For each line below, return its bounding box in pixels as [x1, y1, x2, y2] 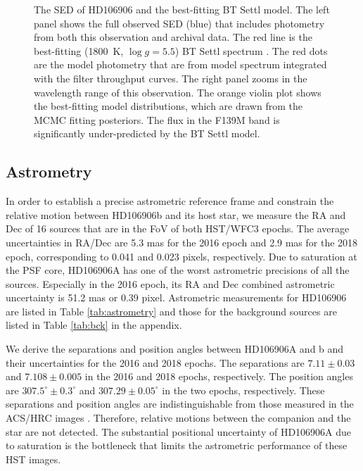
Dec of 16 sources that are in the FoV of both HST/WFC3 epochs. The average [6, 221, 350, 236]
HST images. [6, 451, 61, 466]
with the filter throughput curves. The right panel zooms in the [34, 70, 307, 85]
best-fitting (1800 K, [34, 43, 124, 58]
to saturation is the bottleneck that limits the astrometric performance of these [6, 438, 348, 453]
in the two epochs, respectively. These [162, 382, 325, 397]
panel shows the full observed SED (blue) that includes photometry [34, 15, 325, 30]
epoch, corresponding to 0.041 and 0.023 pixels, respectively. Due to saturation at [6, 249, 357, 263]
